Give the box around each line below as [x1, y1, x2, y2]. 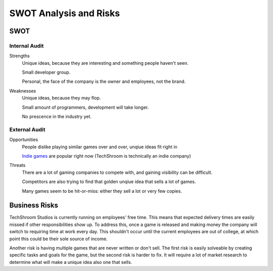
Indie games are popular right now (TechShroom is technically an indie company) [22, 153, 192, 159]
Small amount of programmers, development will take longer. [22, 104, 149, 110]
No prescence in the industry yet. [22, 114, 92, 120]
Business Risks [9, 201, 58, 210]
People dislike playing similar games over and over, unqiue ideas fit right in [22, 144, 178, 150]
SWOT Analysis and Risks [9, 8, 120, 19]
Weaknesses [9, 87, 36, 94]
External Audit [9, 126, 45, 133]
